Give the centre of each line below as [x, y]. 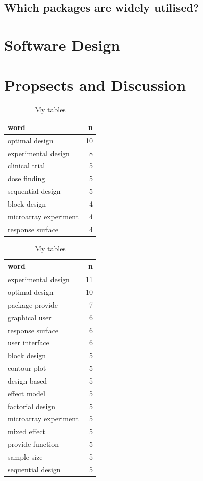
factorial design [32, 406]
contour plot [27, 368]
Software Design [62, 45]
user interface [29, 343]
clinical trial [27, 166]
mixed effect [27, 431]
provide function [33, 444]
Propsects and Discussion [95, 85]
